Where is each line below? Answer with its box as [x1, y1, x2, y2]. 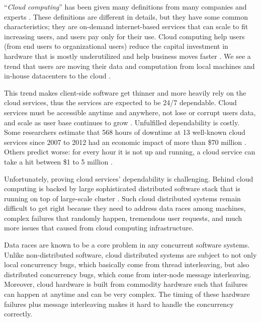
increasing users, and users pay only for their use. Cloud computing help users [4, 31, 245, 41]
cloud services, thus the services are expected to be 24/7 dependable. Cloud [4, 97, 237, 108]
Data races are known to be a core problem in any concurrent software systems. [4, 239, 250, 250]
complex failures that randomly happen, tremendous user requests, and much [4, 212, 242, 223]
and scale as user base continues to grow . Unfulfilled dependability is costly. [4, 117, 240, 127]
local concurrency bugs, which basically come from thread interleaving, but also [4, 259, 249, 270]
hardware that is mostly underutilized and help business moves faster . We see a [4, 50, 251, 61]
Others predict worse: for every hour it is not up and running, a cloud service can [4, 146, 255, 157]
